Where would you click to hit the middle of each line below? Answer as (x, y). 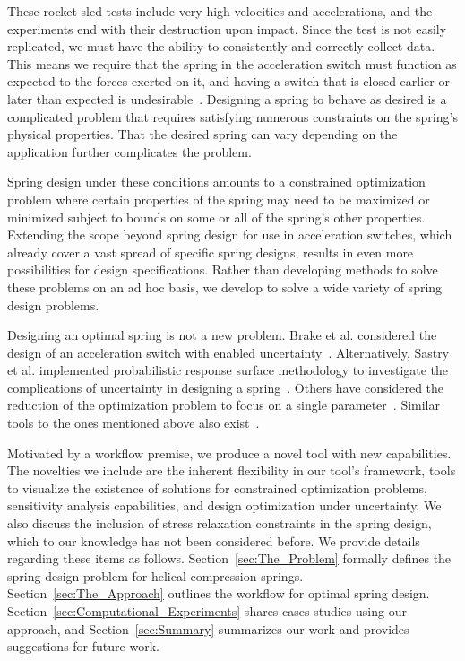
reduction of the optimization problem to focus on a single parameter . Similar (224, 405)
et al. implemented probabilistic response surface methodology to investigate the (228, 370)
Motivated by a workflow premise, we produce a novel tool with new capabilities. (229, 452)
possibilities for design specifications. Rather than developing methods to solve (223, 270)
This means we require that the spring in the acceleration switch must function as (232, 63)
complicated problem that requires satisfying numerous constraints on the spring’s (232, 116)
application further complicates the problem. (129, 151)
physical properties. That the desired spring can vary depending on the (202, 134)
